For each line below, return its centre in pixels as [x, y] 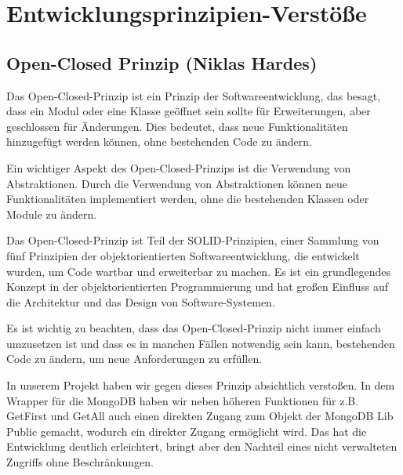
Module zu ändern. [52, 214]
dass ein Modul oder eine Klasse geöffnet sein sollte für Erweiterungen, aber [189, 111]
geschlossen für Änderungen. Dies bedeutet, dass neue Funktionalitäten [177, 126]
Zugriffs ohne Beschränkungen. [80, 462]
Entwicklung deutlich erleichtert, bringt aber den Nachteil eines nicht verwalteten [202, 446]
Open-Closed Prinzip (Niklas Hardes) [162, 62]
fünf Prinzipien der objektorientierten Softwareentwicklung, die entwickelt [183, 255]
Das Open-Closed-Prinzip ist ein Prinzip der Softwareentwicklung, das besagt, [194, 95]
